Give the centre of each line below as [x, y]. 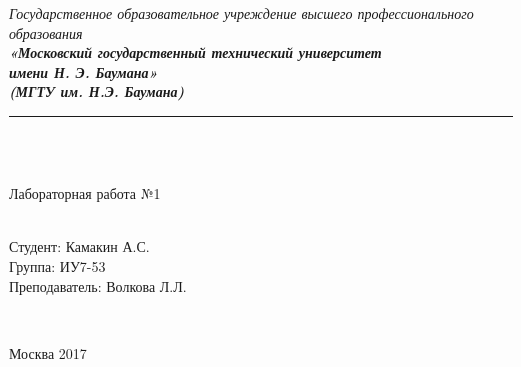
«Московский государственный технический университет [195, 52]
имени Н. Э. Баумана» [83, 71]
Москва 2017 [48, 352]
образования [46, 32]
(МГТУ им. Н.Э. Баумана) [97, 91]
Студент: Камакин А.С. [79, 246]
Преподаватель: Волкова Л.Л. [98, 285]
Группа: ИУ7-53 [57, 265]
